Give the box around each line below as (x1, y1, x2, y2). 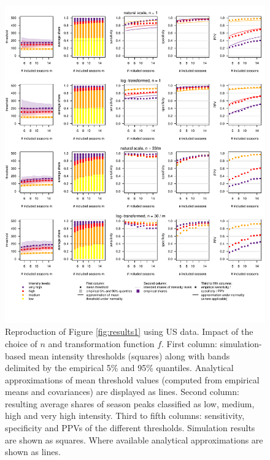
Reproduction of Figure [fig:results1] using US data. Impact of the (5, 325, 253, 338)
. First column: (161, 337, 217, 350)
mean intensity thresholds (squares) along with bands (28, 349, 230, 362)
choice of (5, 337, 37, 350)
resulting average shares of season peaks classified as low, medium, (5, 397, 255, 410)
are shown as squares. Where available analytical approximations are (5, 433, 263, 446)
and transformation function (48, 337, 155, 350)
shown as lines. (5, 445, 61, 458)
